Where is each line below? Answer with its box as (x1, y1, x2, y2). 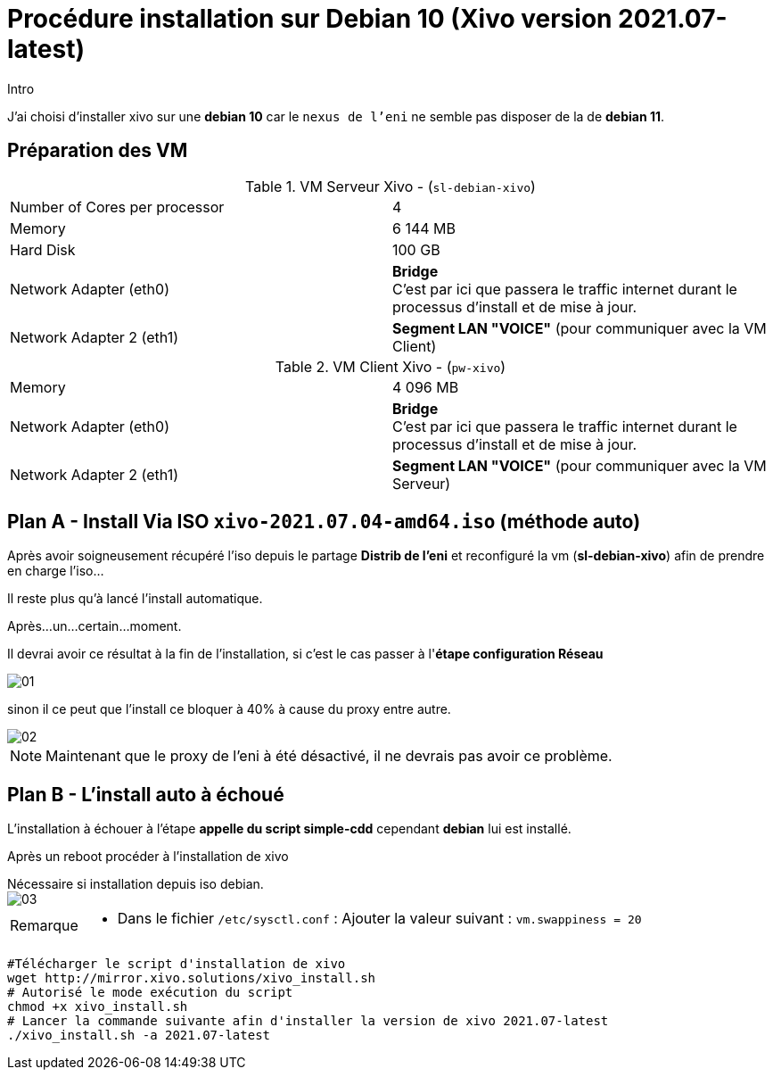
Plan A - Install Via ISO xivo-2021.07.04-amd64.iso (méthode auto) (7, 510, 641, 534)
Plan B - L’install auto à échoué (7, 783, 284, 806)
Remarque (10, 916, 78, 935)
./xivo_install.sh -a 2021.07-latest (7, 1028, 271, 1043)
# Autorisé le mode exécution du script (7, 985, 293, 1000)
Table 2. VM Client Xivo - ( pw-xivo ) (275, 357, 506, 376)
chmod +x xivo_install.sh (7, 999, 188, 1015)
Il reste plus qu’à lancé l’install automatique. (7, 591, 263, 607)
